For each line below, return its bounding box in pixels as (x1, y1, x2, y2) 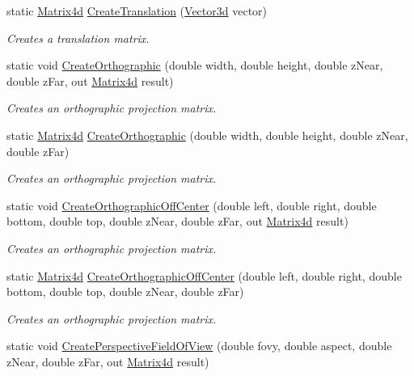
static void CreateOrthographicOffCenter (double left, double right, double (6, 196, 377, 213)
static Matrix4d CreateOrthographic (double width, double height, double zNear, (6, 126, 408, 143)
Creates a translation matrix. (6, 29, 150, 46)
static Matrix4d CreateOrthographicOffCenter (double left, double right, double (6, 267, 402, 284)
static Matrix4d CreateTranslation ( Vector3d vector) (6, 2, 268, 19)
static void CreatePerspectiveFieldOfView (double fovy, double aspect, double (6, 337, 392, 354)
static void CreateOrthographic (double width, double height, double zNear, (6, 57, 383, 74)
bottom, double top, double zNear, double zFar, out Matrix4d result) (6, 213, 349, 230)
